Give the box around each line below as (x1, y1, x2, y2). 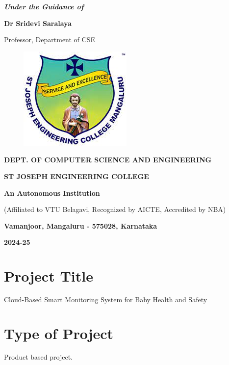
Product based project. (4, 351, 73, 362)
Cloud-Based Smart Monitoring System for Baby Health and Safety (4, 294, 207, 305)
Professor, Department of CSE (4, 34, 95, 45)
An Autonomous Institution (4, 187, 100, 198)
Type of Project (4, 323, 114, 343)
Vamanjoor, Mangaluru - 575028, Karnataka (4, 220, 157, 231)
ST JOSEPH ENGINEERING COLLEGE (4, 171, 149, 181)
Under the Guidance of (4, 1, 84, 11)
